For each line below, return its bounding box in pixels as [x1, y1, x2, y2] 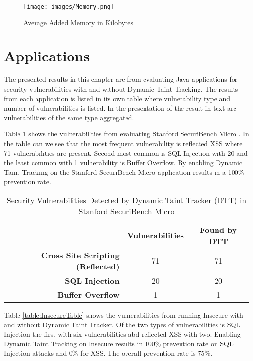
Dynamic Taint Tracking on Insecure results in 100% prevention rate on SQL [4, 338, 234, 348]
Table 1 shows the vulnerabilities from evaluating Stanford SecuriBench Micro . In [4, 129, 249, 139]
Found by [200, 224, 237, 235]
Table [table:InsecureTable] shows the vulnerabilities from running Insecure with [4, 309, 243, 320]
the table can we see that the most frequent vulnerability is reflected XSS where [4, 138, 243, 148]
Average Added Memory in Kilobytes [23, 17, 134, 27]
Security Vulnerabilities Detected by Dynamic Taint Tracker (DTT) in [6, 194, 247, 206]
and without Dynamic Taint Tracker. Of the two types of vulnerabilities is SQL [4, 319, 241, 329]
